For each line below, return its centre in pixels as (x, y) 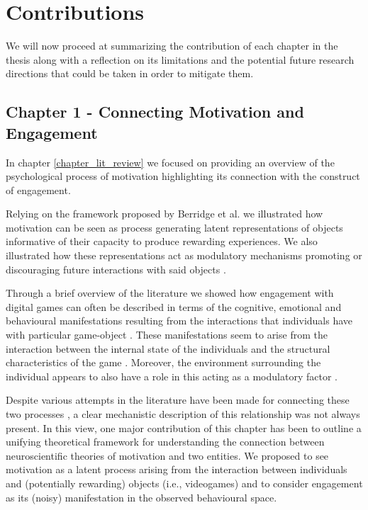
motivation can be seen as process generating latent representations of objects (174, 227)
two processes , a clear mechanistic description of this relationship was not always (183, 414)
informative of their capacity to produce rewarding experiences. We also (162, 241)
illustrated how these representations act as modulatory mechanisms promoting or (184, 255)
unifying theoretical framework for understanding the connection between (165, 442)
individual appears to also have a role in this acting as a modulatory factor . (172, 376)
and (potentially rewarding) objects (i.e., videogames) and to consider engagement (184, 483)
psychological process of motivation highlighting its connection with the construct (183, 176)
